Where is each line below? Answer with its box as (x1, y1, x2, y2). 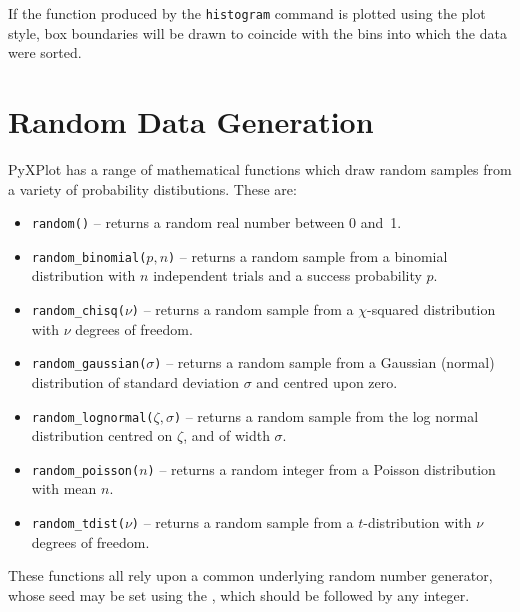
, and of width (183, 425, 270, 446)
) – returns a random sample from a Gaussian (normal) (154, 352, 495, 373)
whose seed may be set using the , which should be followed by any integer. (8, 584, 470, 605)
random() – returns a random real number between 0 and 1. (31, 212, 402, 233)
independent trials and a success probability (153, 265, 422, 286)
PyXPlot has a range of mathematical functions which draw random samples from (8, 158, 512, 179)
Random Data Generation (8, 101, 374, 142)
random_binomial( (31, 250, 147, 265)
